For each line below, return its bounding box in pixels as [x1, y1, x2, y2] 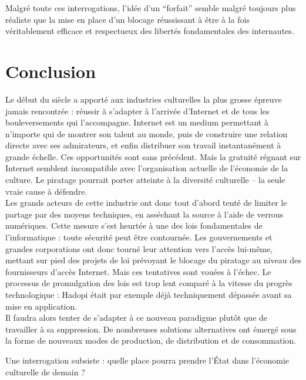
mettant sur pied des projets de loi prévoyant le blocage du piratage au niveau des [5, 254, 301, 266]
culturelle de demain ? [5, 365, 85, 378]
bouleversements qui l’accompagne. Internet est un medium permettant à [5, 116, 268, 128]
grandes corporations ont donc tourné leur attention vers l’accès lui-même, [5, 242, 273, 255]
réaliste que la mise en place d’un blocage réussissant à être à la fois [5, 13, 250, 25]
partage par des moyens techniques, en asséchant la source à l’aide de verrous [5, 208, 284, 220]
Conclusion [5, 59, 96, 83]
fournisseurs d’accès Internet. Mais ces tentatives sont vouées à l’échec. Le [5, 265, 271, 277]
